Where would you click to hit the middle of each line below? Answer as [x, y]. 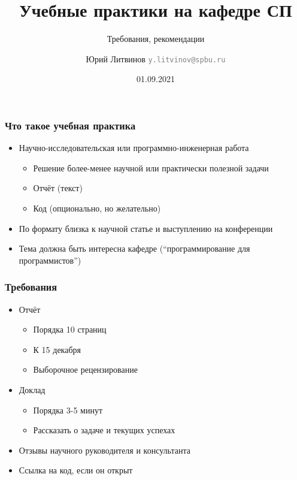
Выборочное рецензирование [85, 369]
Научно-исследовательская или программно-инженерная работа [134, 148]
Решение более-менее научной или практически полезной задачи [151, 167]
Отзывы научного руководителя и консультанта [104, 450]
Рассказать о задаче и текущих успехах [104, 430]
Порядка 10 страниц [70, 329]
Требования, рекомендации [156, 39]
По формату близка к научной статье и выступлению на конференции [146, 228]
